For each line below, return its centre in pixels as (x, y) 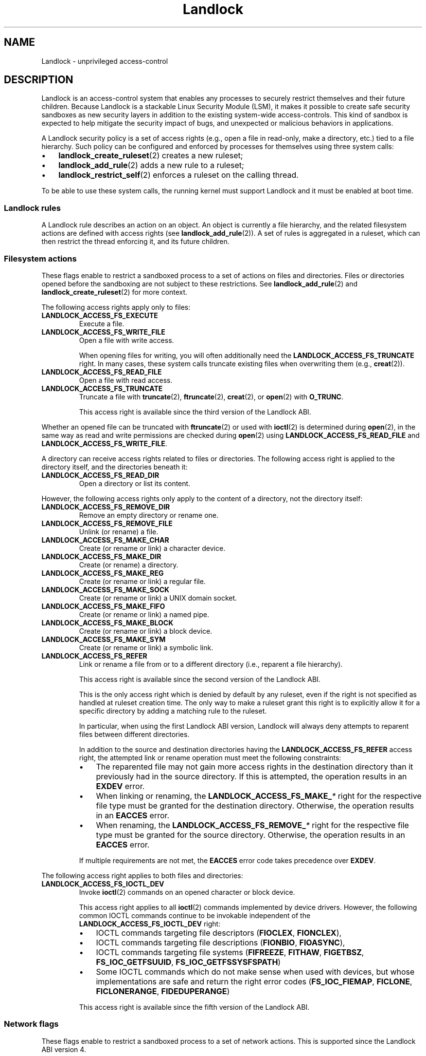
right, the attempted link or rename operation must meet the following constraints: (210, 757)
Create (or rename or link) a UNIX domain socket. (158, 598)
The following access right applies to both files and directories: (142, 875)
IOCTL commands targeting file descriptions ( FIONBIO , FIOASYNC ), (221, 942)
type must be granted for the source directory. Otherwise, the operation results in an (250, 835)
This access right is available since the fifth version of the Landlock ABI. (194, 1007)
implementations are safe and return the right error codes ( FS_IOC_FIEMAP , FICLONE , (254, 981)
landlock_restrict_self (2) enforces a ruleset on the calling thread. (178, 175)
